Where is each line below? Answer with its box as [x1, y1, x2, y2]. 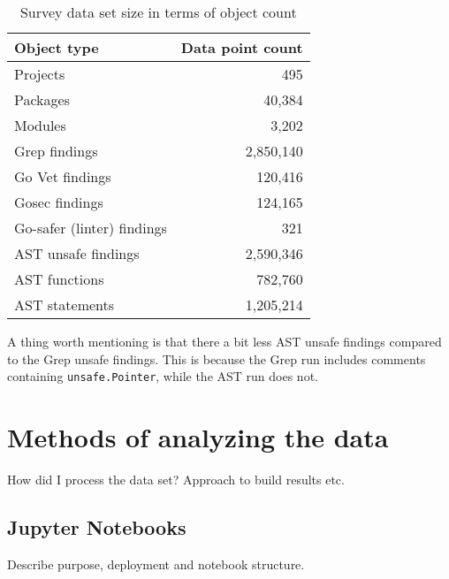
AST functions [14, 269, 104, 289]
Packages [14, 89, 70, 110]
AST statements [14, 294, 115, 315]
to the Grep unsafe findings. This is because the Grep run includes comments [7, 349, 426, 368]
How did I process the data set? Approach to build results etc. [7, 469, 345, 488]
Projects [14, 64, 65, 84]
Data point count [180, 37, 303, 57]
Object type [14, 37, 99, 57]
